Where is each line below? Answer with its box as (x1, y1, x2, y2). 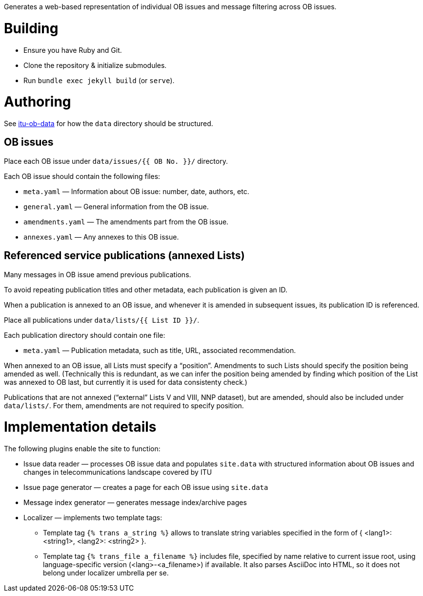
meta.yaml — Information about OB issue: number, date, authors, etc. (23, 187, 249, 196)
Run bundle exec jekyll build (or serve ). (23, 76, 175, 85)
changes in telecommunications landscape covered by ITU (23, 468, 212, 477)
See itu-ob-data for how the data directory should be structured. (4, 119, 213, 128)
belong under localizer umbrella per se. (43, 569, 169, 577)
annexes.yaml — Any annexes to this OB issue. (23, 232, 179, 241)
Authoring (4, 93, 71, 110)
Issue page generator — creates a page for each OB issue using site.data (23, 483, 268, 492)
